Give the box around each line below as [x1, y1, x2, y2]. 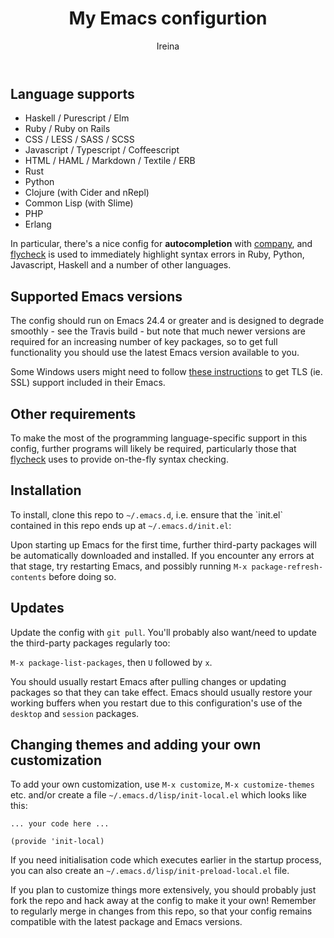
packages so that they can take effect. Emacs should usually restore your [10, 686, 313, 698]
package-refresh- [251, 562, 324, 572]
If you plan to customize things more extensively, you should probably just [10, 884, 317, 896]
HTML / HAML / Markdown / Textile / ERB [24, 155, 196, 167]
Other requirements [10, 405, 137, 422]
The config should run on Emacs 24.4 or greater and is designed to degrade [10, 315, 325, 327]
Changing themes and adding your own [10, 737, 262, 753]
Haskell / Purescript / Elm [24, 112, 130, 124]
